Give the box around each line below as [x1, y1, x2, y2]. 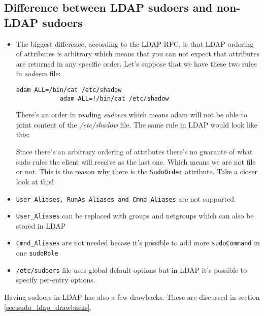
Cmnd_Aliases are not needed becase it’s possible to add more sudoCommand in [16, 237, 260, 248]
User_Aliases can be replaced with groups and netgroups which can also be [16, 210, 254, 221]
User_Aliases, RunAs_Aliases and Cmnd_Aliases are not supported [16, 193, 234, 204]
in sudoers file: [16, 68, 61, 79]
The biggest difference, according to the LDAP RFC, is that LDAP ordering [16, 38, 254, 49]
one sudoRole [16, 247, 58, 258]
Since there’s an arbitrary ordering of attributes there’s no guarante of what [16, 146, 253, 157]
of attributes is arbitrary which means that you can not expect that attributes [16, 48, 260, 59]
